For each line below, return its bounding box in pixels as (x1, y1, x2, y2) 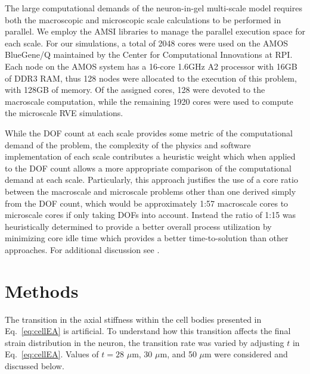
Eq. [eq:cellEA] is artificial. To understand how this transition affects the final (5, 325, 291, 337)
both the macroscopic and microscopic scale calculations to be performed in (5, 13, 281, 26)
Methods (5, 278, 79, 303)
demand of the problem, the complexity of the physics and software (5, 138, 251, 151)
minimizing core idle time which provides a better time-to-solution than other (5, 232, 289, 244)
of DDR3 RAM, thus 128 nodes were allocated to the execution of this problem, (5, 71, 297, 84)
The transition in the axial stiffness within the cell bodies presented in (5, 313, 262, 325)
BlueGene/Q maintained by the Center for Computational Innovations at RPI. (5, 48, 293, 61)
